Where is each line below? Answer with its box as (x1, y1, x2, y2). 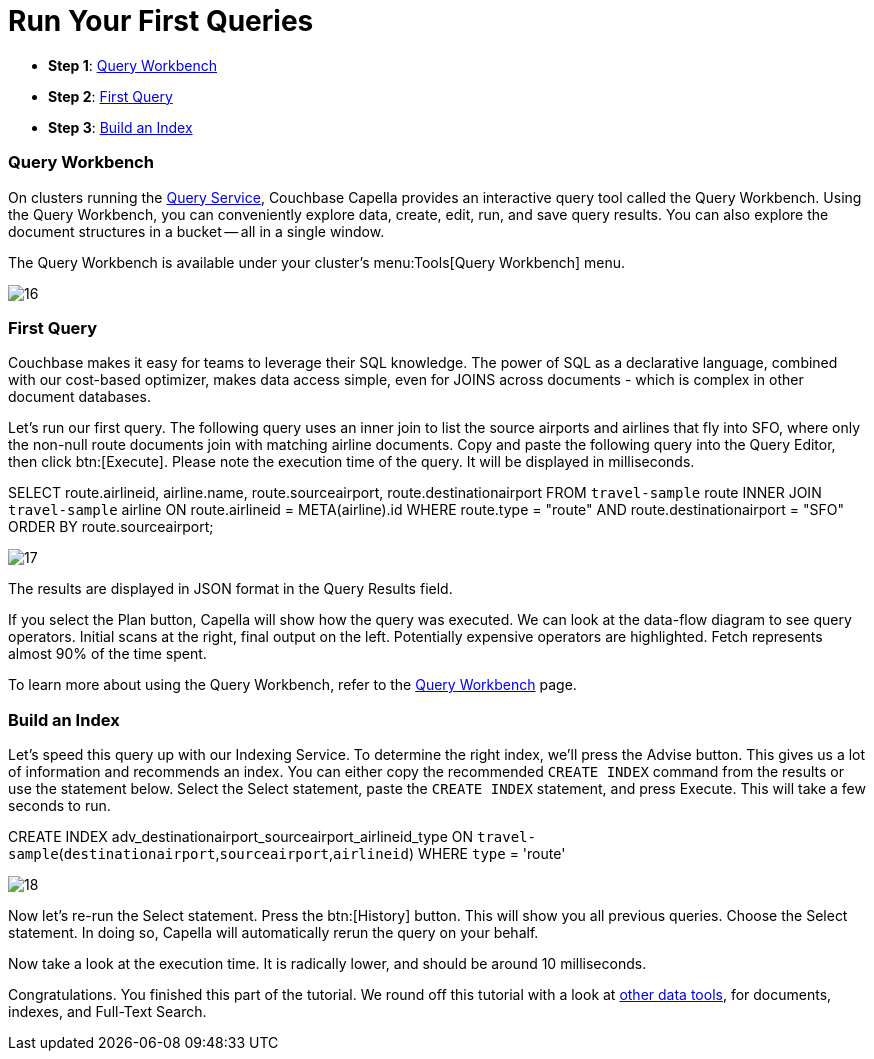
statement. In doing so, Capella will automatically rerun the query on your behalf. (8, 924, 539, 941)
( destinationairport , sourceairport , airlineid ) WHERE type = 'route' (58, 845, 566, 862)
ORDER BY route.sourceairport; (8, 518, 214, 536)
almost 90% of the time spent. (8, 645, 207, 663)
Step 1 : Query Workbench (48, 56, 218, 74)
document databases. (8, 388, 151, 406)
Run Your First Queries (8, 4, 314, 38)
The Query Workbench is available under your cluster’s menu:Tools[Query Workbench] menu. (8, 253, 626, 271)
